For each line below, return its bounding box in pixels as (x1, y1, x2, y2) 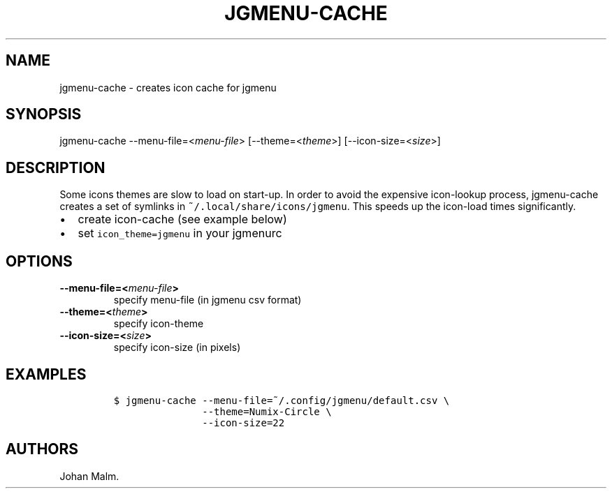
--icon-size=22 (202, 417, 285, 428)
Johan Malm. (59, 470, 119, 482)
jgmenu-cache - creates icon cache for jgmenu (59, 81, 277, 93)
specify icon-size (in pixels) (113, 341, 241, 354)
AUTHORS (6, 440, 79, 458)
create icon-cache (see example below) (78, 212, 287, 227)
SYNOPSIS (6, 105, 82, 123)
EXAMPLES (6, 365, 87, 383)
